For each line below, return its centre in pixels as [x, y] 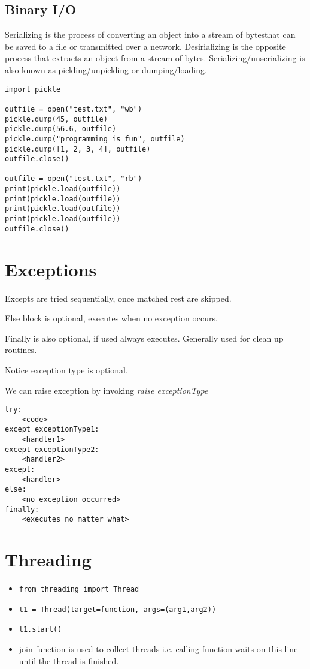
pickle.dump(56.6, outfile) [61, 129]
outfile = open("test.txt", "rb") [74, 179]
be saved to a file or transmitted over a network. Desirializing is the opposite [145, 46]
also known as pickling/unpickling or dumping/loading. [106, 69]
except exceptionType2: [52, 449]
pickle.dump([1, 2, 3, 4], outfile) [78, 149]
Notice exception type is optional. [66, 370]
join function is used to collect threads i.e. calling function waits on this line [158, 649]
